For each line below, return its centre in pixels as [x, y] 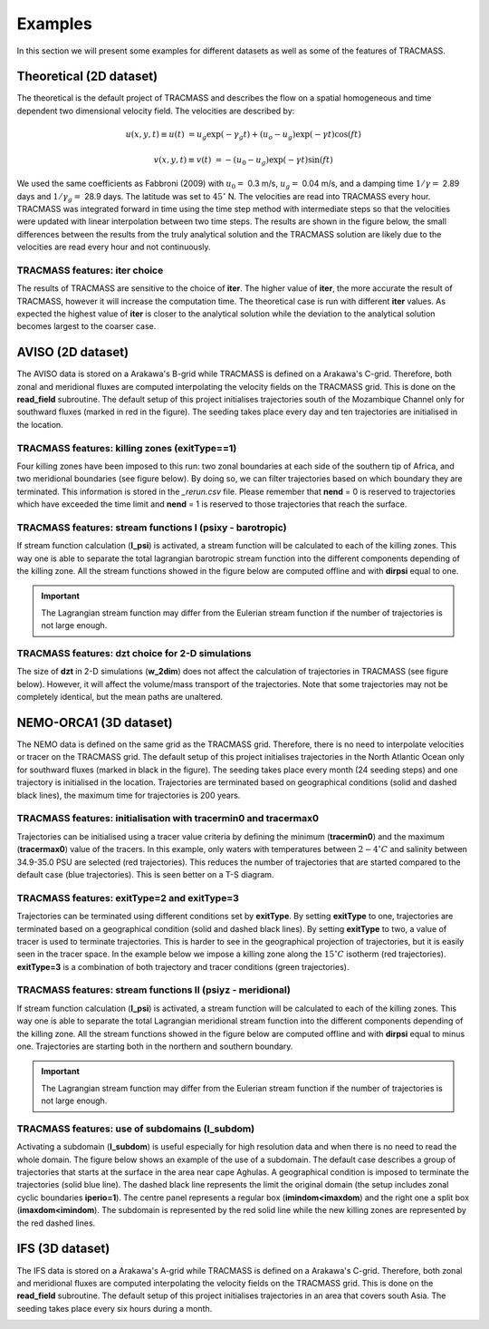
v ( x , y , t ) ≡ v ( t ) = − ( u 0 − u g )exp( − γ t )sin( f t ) [244, 160]
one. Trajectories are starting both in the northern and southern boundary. [155, 1046]
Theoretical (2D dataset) [87, 77]
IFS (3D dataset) [63, 1249]
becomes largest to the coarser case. [86, 326]
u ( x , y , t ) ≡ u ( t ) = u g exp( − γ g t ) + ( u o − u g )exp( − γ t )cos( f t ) [243, 136]
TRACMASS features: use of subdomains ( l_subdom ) [136, 1129]
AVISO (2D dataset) [73, 352]
